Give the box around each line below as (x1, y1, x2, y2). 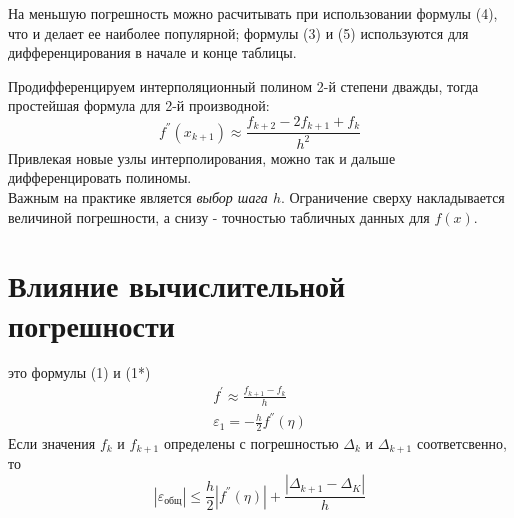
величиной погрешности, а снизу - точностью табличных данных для (8, 206, 430, 227)
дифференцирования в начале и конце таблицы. (8, 42, 297, 63)
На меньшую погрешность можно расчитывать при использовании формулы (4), (8, 3, 498, 23)
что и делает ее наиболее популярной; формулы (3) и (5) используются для (8, 22, 469, 43)
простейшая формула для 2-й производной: (8, 95, 270, 116)
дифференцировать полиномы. (8, 167, 192, 188)
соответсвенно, (416, 433, 507, 454)
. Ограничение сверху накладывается (280, 186, 505, 207)
